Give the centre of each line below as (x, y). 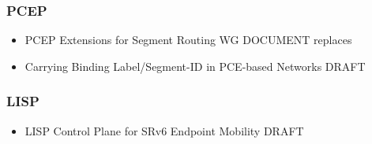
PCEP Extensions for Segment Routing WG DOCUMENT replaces (188, 40)
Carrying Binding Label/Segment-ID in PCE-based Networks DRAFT (195, 66)
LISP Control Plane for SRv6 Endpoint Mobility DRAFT (164, 130)
